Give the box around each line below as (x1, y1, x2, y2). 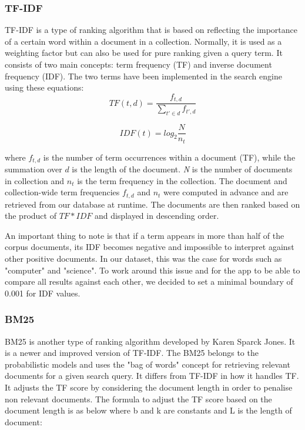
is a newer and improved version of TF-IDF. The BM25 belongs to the (5, 346, 259, 359)
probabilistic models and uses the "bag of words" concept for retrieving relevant (5, 358, 290, 370)
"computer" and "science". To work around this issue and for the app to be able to (5, 264, 300, 276)
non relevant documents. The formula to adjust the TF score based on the (5, 392, 272, 405)
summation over (5, 163, 62, 175)
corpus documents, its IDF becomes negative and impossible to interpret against (5, 241, 294, 253)
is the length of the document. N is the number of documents (72, 163, 293, 175)
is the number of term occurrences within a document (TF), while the (43, 151, 296, 163)
